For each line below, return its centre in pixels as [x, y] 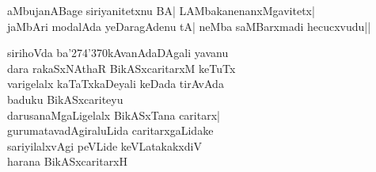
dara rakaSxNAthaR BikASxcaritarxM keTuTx [122, 68]
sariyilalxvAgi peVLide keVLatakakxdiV [104, 145]
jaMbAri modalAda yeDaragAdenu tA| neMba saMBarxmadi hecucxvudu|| [189, 26]
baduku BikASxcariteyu [65, 99]
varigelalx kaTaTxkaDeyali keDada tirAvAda [116, 84]
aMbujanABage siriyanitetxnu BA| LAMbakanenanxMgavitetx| [161, 10]
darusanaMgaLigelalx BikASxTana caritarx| [114, 115]
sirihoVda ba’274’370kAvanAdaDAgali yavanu [118, 53]
